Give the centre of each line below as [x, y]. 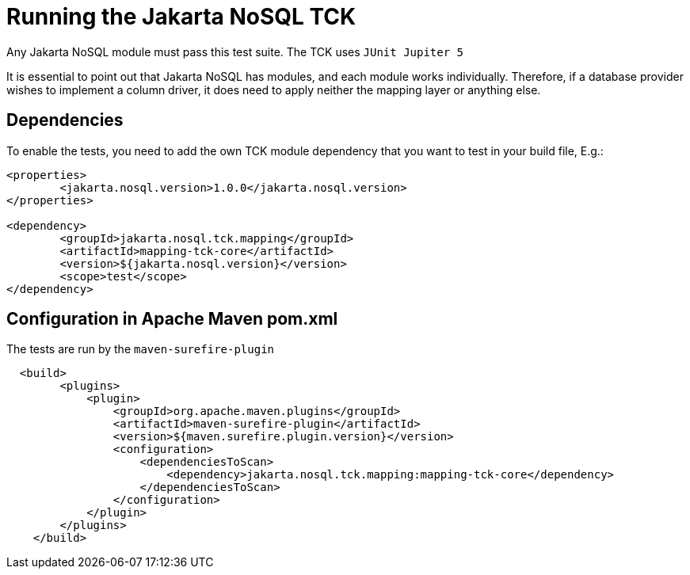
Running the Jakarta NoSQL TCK [181, 17]
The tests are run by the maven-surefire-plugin [141, 349]
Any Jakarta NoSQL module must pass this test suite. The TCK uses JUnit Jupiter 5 [235, 51]
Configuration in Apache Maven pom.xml [172, 319]
